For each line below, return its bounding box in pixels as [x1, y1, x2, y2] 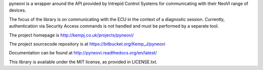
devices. [9, 7, 26, 13]
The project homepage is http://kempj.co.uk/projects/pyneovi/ [9, 32, 134, 38]
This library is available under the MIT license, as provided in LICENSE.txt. [9, 59, 158, 65]
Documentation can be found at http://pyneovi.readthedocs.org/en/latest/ [9, 50, 157, 56]
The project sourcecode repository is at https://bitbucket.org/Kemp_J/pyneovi [9, 41, 166, 47]
